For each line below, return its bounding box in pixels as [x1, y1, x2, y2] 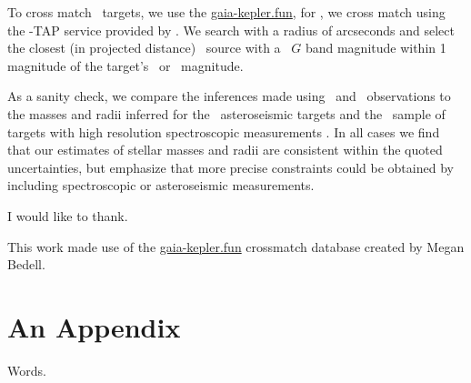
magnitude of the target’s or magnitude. [7, 55, 244, 75]
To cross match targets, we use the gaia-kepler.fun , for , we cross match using [7, 3, 446, 21]
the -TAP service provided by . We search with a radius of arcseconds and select [7, 20, 455, 39]
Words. [7, 360, 46, 379]
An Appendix [7, 307, 181, 345]
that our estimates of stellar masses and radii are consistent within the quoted [7, 140, 443, 159]
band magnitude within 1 [305, 38, 446, 57]
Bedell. [7, 255, 45, 274]
